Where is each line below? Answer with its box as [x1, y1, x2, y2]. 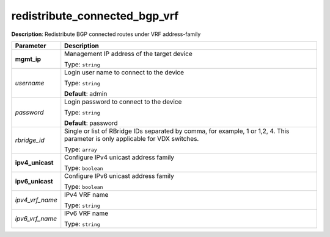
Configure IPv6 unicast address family [64, 171, 174, 180]
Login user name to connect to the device [64, 68, 185, 76]
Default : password [64, 119, 119, 127]
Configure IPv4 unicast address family [64, 153, 174, 161]
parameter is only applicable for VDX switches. [64, 134, 199, 143]
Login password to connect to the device [64, 97, 182, 106]
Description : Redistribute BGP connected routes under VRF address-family [11, 30, 201, 38]
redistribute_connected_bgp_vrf [11, 9, 179, 23]
